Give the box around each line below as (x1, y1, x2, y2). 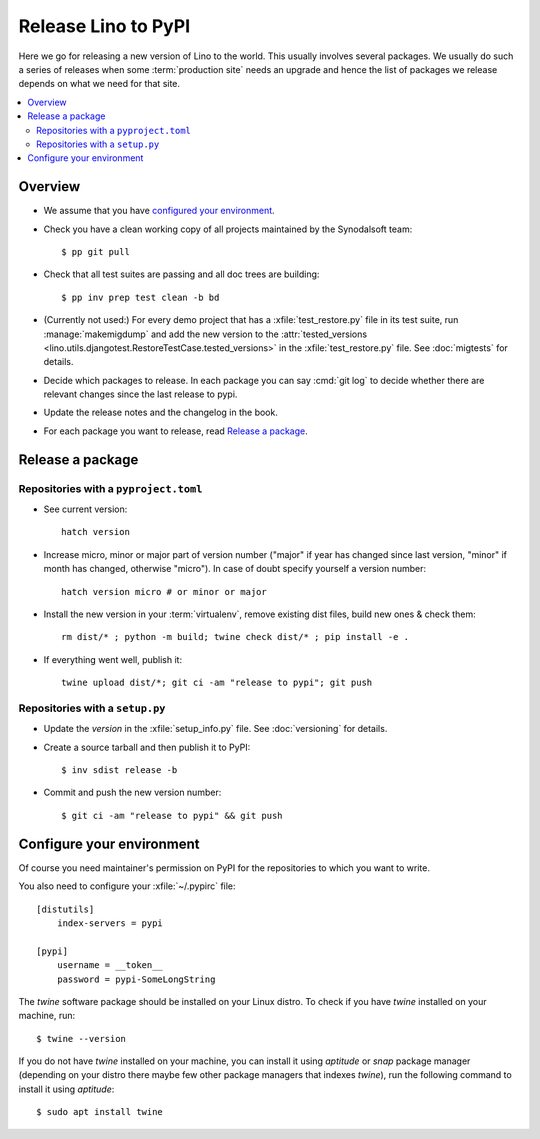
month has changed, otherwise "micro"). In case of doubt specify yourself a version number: (43, 563, 427, 575)
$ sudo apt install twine (36, 1106, 164, 1118)
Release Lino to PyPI (18, 15, 191, 37)
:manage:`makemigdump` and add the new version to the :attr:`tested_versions (43, 328, 368, 340)
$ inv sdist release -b (61, 765, 178, 776)
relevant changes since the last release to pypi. (43, 388, 238, 400)
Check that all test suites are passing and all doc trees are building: (43, 268, 320, 280)
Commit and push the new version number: (43, 786, 222, 799)
